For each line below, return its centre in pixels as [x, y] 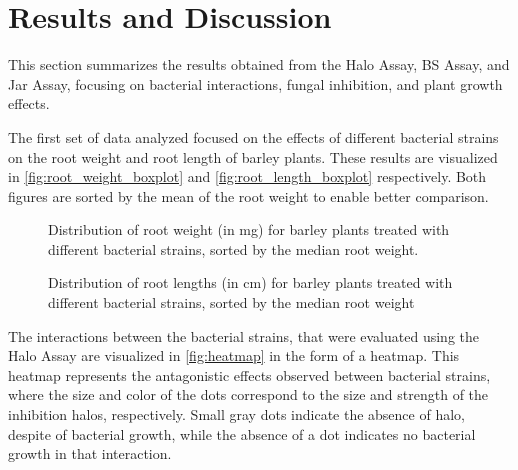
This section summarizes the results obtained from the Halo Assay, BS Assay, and [259, 64]
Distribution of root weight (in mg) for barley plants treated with [249, 229]
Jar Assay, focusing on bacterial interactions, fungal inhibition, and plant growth [255, 83]
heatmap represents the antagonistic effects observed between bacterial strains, [249, 374]
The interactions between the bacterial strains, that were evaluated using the [243, 335]
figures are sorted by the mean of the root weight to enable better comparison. [248, 195]
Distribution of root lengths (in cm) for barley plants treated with [250, 282]
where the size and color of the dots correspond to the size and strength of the [248, 394]
